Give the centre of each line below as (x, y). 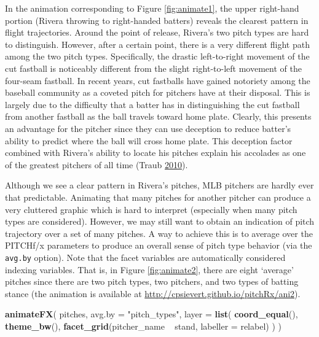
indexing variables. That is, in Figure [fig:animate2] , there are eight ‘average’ (149, 269)
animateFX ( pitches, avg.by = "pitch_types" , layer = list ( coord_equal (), (152, 314)
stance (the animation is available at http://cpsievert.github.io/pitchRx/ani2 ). (153, 293)
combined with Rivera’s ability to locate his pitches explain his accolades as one (156, 153)
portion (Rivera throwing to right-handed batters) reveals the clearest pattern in (157, 20)
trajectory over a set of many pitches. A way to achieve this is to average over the (159, 233)
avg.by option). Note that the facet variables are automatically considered (145, 257)
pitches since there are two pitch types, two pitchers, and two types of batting (152, 281)
